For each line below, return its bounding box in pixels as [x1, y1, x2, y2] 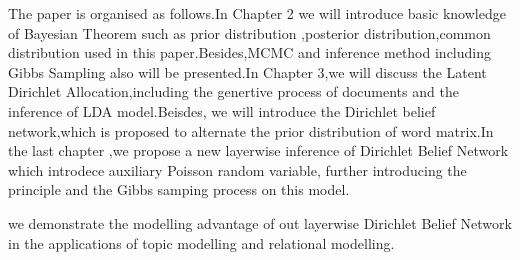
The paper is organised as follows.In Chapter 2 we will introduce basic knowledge [8, 3, 506, 23]
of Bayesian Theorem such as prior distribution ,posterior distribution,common [8, 22, 491, 43]
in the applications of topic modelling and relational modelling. [8, 232, 395, 253]
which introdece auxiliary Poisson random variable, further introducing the [8, 159, 467, 180]
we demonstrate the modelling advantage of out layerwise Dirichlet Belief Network [8, 212, 512, 233]
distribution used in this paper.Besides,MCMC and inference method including [8, 42, 491, 63]
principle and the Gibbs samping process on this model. [8, 179, 350, 200]
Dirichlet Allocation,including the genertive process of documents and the [8, 81, 459, 102]
